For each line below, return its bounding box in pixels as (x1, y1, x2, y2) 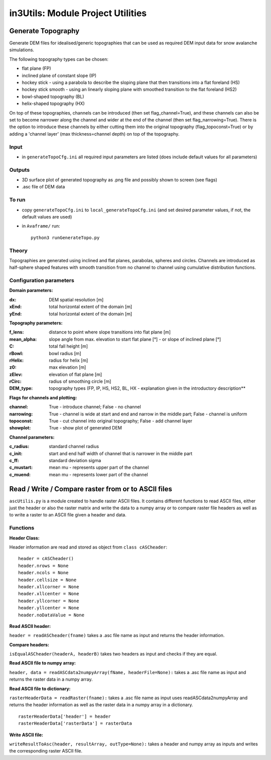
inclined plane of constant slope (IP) (22, 72, 97, 78)
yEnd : (9, 310, 22, 316)
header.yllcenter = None (18, 605, 79, 611)
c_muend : (9, 471, 31, 477)
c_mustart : (9, 465, 33, 471)
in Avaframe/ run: (22, 223, 60, 229)
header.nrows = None (18, 563, 69, 569)
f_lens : (9, 329, 24, 335)
